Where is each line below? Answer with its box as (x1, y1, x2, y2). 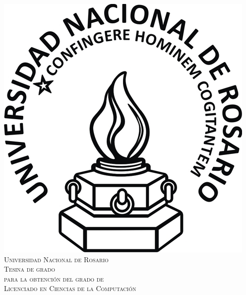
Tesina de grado (4, 264, 55, 274)
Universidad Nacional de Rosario (4, 254, 109, 264)
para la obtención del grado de (4, 273, 104, 284)
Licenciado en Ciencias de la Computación (4, 283, 136, 294)
